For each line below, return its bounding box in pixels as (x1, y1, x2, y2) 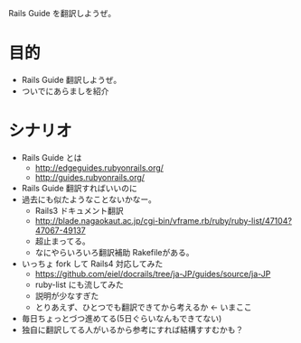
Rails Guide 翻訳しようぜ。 (21, 74, 122, 85)
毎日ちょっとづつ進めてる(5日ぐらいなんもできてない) (21, 312, 222, 323)
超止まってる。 (34, 236, 91, 246)
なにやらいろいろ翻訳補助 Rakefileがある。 (34, 246, 194, 257)
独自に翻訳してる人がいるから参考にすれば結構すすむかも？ (21, 324, 244, 335)
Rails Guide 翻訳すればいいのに (21, 182, 137, 193)
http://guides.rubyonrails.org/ (34, 171, 146, 182)
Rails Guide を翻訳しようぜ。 (8, 8, 117, 18)
